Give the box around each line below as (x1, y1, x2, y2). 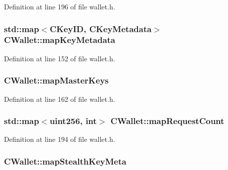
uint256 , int (49, 115, 97, 127)
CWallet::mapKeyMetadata (4, 34, 115, 46)
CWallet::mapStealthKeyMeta (4, 155, 127, 167)
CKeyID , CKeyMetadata (49, 22, 152, 35)
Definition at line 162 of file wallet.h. (4, 93, 115, 104)
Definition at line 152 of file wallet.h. (4, 53, 115, 63)
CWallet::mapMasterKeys (4, 74, 109, 86)
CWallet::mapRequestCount (110, 115, 225, 127)
